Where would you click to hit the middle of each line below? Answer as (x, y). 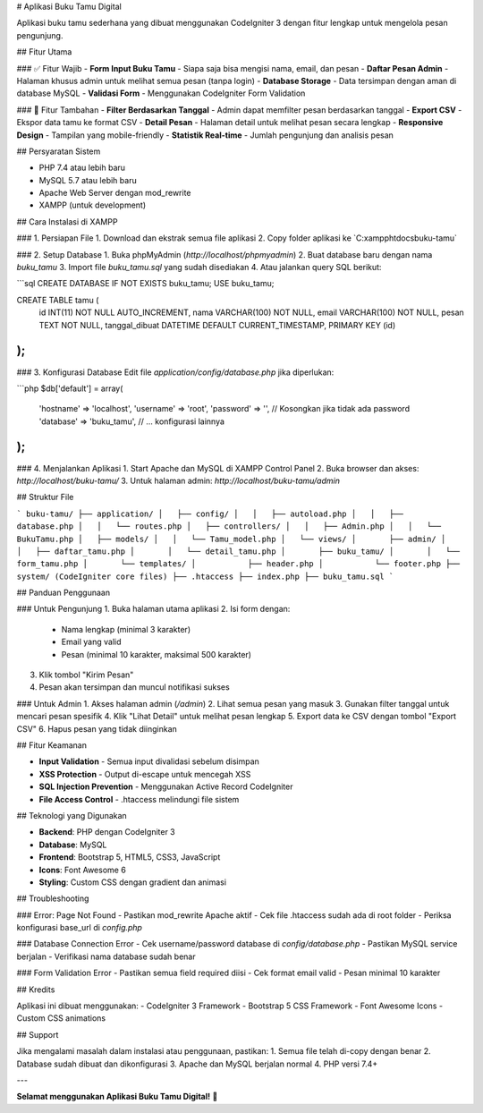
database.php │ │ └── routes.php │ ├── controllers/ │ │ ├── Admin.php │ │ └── (229, 527)
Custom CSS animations (61, 1018)
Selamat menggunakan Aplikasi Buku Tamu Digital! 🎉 (117, 1097)
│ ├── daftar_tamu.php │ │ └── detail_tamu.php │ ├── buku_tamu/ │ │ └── (238, 551)
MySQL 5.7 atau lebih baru (88, 180)
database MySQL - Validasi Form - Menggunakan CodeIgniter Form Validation (161, 93)
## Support (38, 1034)
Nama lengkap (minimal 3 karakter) (126, 629)
